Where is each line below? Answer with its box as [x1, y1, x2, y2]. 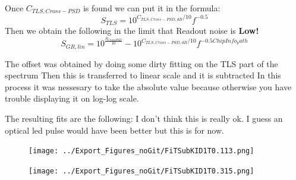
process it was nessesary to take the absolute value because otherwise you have [5, 80, 292, 93]
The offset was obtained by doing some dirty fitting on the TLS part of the [5, 57, 278, 70]
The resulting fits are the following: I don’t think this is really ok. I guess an [5, 112, 283, 125]
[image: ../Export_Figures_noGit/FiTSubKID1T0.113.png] [29, 147, 254, 156]
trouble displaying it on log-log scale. [5, 92, 139, 105]
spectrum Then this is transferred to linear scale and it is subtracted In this [5, 69, 281, 81]
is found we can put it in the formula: [83, 2, 221, 14]
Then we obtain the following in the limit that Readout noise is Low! [5, 24, 259, 37]
